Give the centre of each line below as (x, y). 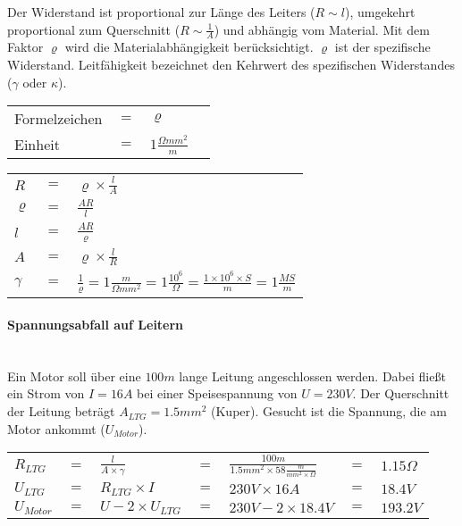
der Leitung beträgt (61, 411)
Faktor (25, 47)
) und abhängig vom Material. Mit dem (322, 29)
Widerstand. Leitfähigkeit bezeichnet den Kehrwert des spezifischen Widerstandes (231, 65)
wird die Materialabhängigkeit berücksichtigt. (189, 47)
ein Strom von (46, 393)
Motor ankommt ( (56, 428)
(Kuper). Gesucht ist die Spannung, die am (329, 411)
